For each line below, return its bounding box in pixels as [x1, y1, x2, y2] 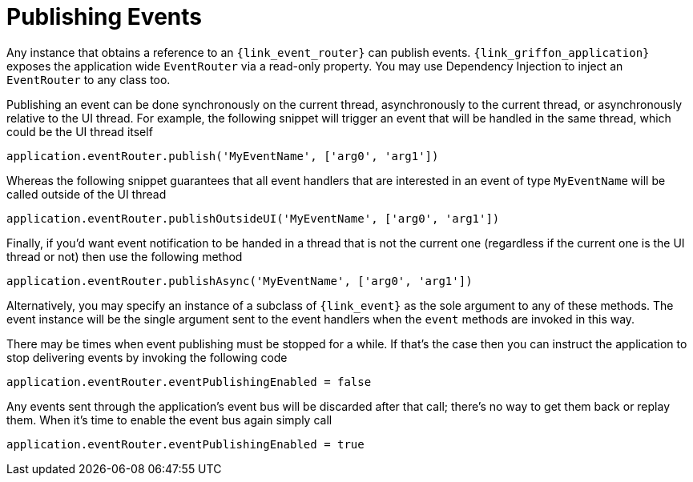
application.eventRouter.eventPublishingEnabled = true [6, 437, 365, 451]
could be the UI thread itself [6, 124, 153, 139]
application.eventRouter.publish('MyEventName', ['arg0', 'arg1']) [6, 149, 439, 163]
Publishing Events [6, 3, 202, 30]
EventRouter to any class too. [6, 72, 171, 86]
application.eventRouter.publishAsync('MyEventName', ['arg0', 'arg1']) [6, 274, 473, 287]
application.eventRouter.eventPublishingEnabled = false [6, 375, 372, 388]
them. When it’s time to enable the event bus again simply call [6, 412, 332, 427]
